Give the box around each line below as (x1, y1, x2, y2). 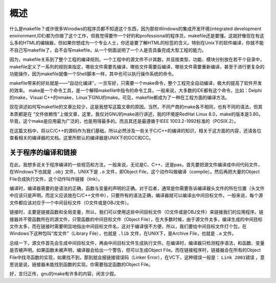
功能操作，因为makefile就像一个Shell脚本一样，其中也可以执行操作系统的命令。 (9, 71, 176, 77)
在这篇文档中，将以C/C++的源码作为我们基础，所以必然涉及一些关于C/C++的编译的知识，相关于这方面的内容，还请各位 (9, 127, 262, 134)
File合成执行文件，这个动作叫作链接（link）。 (9, 176, 103, 182)
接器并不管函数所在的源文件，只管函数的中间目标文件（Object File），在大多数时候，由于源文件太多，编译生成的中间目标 (9, 216, 263, 222)
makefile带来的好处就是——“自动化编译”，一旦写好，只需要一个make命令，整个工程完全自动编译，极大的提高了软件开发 (9, 80, 262, 86)
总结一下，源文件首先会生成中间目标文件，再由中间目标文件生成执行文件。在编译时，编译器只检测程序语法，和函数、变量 (9, 240, 265, 246)
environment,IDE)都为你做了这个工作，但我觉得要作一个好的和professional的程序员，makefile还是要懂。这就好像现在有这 (9, 32, 264, 38)
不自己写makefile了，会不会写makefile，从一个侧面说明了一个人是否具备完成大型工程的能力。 (9, 47, 206, 53)
